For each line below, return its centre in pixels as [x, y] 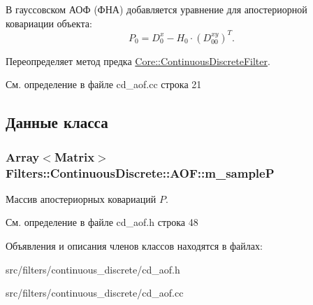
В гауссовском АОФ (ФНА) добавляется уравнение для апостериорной [156, 9]
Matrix [74, 156]
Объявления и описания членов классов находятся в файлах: [134, 245]
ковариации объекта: [49, 23]
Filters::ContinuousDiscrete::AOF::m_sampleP [140, 172]
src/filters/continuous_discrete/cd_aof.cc [95, 293]
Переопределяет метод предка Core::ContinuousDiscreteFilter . [138, 61]
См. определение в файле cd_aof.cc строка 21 [104, 84]
